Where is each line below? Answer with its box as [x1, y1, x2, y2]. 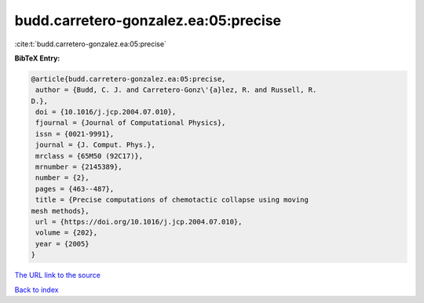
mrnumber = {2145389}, [35, 162, 123, 172]
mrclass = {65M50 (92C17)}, [35, 151, 144, 160]
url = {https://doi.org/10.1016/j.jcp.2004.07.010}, [35, 217, 243, 226]
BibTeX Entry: [14, 53, 60, 63]
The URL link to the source [14, 271, 101, 280]
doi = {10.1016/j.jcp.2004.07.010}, [35, 108, 177, 117]
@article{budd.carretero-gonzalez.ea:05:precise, [31, 75, 226, 83]
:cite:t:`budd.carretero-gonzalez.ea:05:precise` [14, 39, 166, 49]
